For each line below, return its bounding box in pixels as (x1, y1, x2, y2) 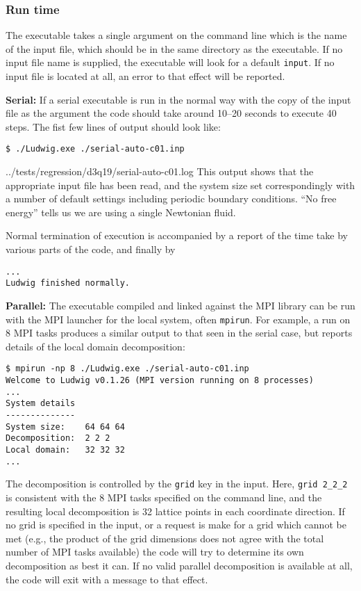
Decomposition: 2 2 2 (6, 433, 110, 444)
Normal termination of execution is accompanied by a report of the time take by (6, 228, 348, 243)
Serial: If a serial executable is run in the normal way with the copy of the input (6, 92, 351, 106)
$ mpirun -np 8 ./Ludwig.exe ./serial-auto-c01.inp (6, 364, 249, 374)
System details (6, 398, 76, 409)
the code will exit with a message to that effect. (6, 572, 208, 586)
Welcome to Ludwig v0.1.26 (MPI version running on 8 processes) (6, 375, 314, 386)
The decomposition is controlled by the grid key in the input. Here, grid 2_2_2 (6, 476, 348, 491)
